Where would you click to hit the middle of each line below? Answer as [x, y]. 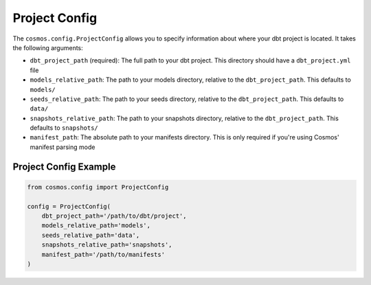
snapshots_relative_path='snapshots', [107, 245]
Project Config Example [64, 167]
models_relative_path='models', [96, 226]
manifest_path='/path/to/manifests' [103, 254]
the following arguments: [48, 47]
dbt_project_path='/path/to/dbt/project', [114, 216]
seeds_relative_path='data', [91, 235]
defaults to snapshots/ [64, 128]
